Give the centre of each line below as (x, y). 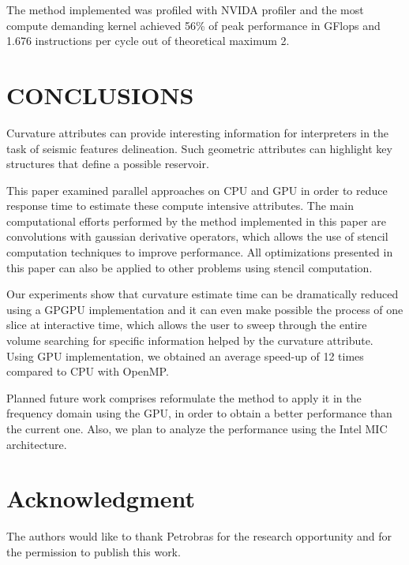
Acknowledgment (101, 498)
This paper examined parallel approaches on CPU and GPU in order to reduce (197, 190)
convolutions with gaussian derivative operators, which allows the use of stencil (197, 236)
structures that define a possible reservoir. (108, 164)
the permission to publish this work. (94, 551)
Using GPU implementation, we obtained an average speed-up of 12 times (185, 355)
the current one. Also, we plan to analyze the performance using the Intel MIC (197, 428)
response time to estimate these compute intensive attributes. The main (180, 206)
